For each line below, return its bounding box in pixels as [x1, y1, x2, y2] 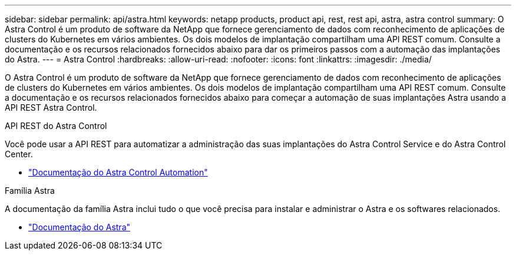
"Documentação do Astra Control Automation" [28, 167, 208, 177]
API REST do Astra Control [5, 121, 107, 131]
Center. [5, 149, 33, 159]
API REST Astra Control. [5, 102, 97, 112]
